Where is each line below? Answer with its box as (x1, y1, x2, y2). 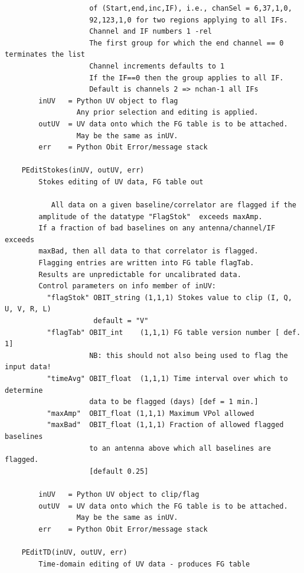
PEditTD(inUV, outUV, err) (21, 548, 128, 556)
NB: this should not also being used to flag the (89, 351, 288, 360)
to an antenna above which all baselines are (89, 444, 272, 452)
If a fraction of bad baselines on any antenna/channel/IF (38, 224, 276, 233)
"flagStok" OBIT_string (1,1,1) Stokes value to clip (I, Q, (47, 293, 292, 302)
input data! (5, 363, 51, 372)
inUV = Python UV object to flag (38, 96, 178, 105)
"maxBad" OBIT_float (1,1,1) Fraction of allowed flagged (47, 421, 284, 429)
